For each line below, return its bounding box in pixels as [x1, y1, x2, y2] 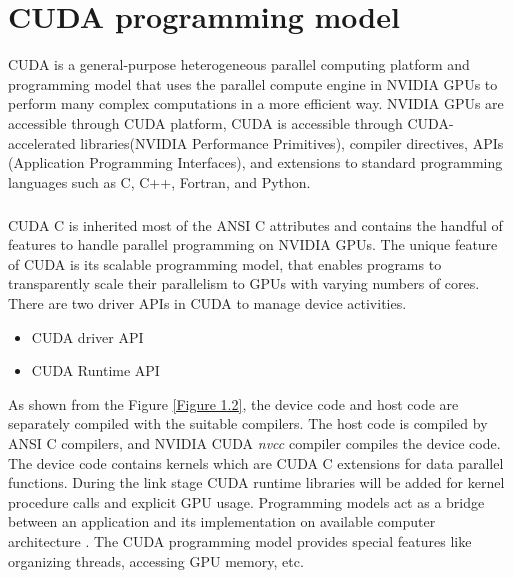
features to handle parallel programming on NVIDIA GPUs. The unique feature [8, 234, 498, 255]
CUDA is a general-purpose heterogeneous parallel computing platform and [8, 54, 470, 75]
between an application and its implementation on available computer [8, 511, 436, 532]
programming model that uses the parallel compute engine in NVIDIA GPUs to [8, 73, 498, 94]
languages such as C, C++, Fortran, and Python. [8, 171, 311, 192]
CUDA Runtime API [31, 360, 160, 381]
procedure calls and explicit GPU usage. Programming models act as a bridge [8, 491, 485, 512]
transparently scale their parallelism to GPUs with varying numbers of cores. [8, 273, 480, 294]
